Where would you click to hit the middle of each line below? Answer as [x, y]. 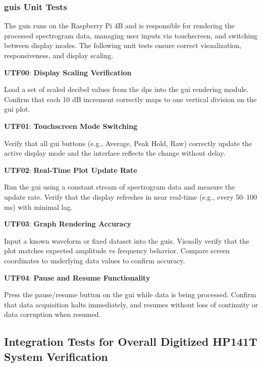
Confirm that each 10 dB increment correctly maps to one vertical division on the [130, 99]
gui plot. [17, 109]
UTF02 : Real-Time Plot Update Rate [71, 170]
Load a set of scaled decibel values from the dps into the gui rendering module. [126, 89]
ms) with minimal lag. [38, 207]
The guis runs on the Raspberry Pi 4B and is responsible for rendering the [119, 26]
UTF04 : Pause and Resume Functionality [77, 277]
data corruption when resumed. [53, 314]
